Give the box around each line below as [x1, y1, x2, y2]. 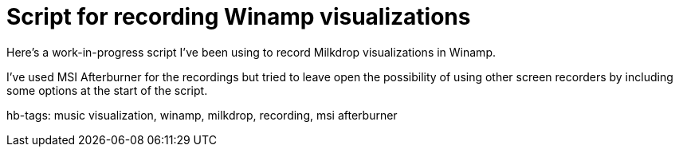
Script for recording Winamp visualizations [6, 3, 471, 30]
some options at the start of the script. [6, 83, 208, 97]
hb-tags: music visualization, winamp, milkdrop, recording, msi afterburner [6, 108, 398, 122]
